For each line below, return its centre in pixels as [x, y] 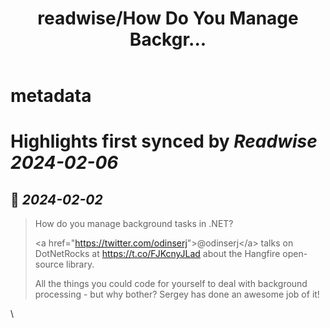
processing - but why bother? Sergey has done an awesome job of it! [177, 294]
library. [80, 264]
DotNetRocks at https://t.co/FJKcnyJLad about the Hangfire [157, 254]
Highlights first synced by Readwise [164, 141]
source [49, 264]
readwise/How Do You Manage [168, 18]
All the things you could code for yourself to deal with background [171, 284]
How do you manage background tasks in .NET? [134, 224]
